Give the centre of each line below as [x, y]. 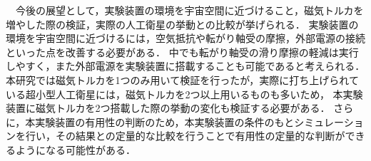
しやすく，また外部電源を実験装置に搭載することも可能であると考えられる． [185, 66]
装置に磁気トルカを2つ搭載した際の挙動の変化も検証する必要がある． [168, 108]
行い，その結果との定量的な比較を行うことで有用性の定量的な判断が [185, 136]
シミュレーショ [329, 121]
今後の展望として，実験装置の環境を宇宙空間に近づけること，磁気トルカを [189, 10]
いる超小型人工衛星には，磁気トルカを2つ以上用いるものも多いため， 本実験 [184, 94]
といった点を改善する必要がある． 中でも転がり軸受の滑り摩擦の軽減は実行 [182, 52]
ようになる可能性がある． [75, 149]
